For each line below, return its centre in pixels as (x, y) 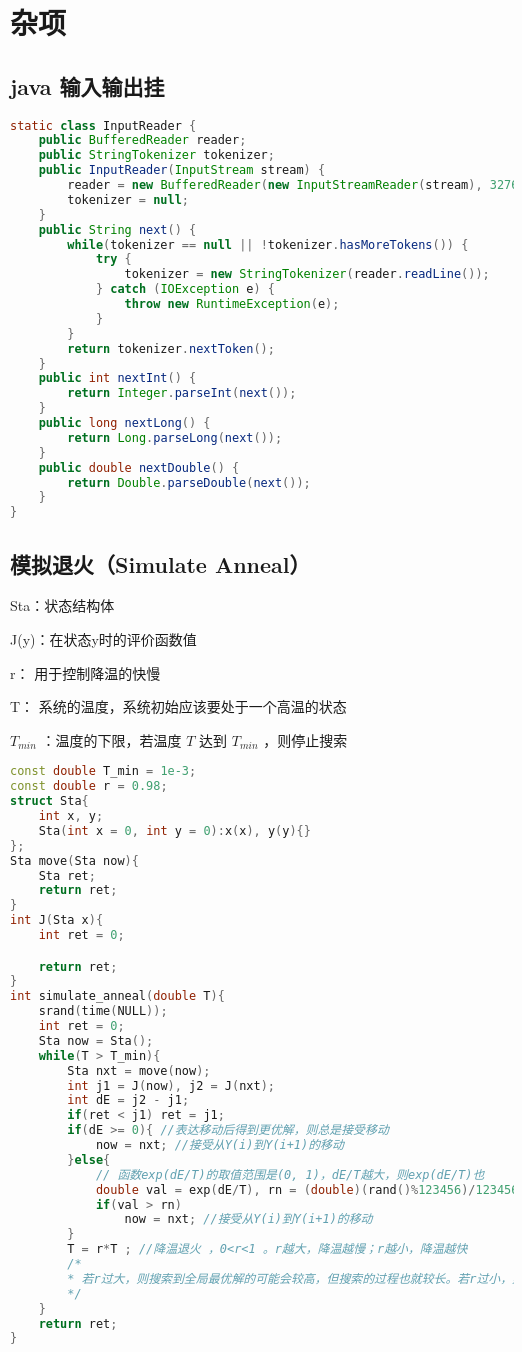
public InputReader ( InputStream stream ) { (182, 170)
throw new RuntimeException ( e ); (232, 304)
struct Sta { (49, 801)
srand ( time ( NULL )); (103, 1011)
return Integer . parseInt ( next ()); (182, 393)
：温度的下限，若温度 (111, 739)
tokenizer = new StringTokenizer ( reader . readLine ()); (307, 274)
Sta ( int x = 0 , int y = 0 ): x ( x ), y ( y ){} (174, 830)
